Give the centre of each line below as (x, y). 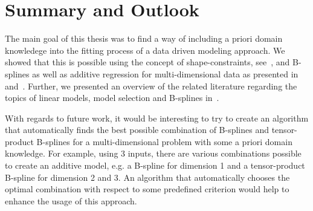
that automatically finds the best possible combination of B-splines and (137, 130)
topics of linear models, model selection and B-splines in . (112, 98)
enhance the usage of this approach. (71, 200)
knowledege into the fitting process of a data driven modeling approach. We (145, 50)
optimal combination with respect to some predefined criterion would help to (147, 189)
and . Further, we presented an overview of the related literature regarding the (151, 86)
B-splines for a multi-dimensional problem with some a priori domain (164, 141)
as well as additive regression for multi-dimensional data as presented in (165, 73)
